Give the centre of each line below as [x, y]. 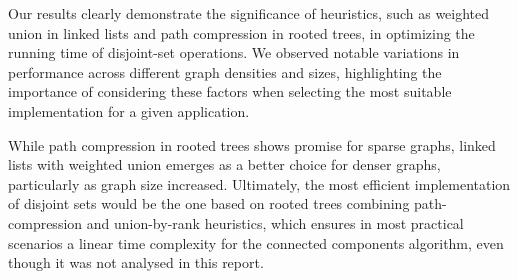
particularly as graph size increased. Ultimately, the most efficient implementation [259, 183]
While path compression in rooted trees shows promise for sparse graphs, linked [252, 144]
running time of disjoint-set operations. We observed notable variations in [234, 52]
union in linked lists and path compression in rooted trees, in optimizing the [241, 32]
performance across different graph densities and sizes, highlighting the [225, 71]
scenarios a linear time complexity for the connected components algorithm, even [256, 242]
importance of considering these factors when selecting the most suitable [230, 91]
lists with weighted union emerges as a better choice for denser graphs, [224, 164]
